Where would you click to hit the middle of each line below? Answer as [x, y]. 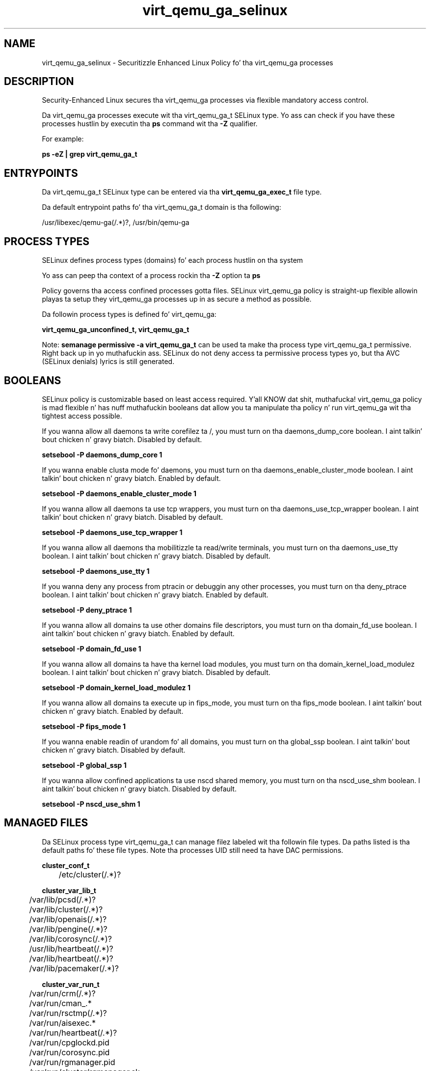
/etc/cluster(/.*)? [90, 874]
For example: [63, 139]
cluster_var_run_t [71, 984]
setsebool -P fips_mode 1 [84, 726]
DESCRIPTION [39, 82]
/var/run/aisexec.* [62, 1023]
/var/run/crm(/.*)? [62, 993]
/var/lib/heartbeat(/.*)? [71, 958]
